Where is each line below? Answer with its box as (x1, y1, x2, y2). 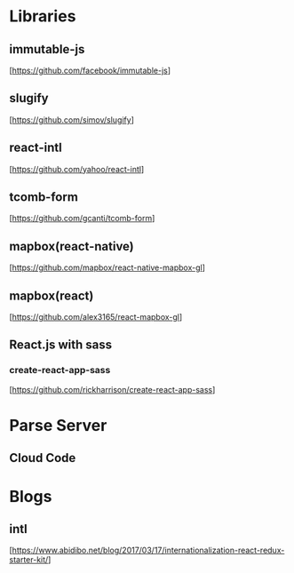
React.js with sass (9, 338, 113, 353)
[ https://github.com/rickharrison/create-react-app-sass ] (9, 384, 216, 394)
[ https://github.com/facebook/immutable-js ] (9, 65, 171, 76)
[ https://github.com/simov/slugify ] (9, 114, 135, 125)
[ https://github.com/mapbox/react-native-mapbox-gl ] (9, 262, 206, 273)
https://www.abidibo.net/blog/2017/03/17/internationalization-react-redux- (12, 545, 285, 556)
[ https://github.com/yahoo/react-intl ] (9, 163, 145, 174)
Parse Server (9, 415, 107, 435)
